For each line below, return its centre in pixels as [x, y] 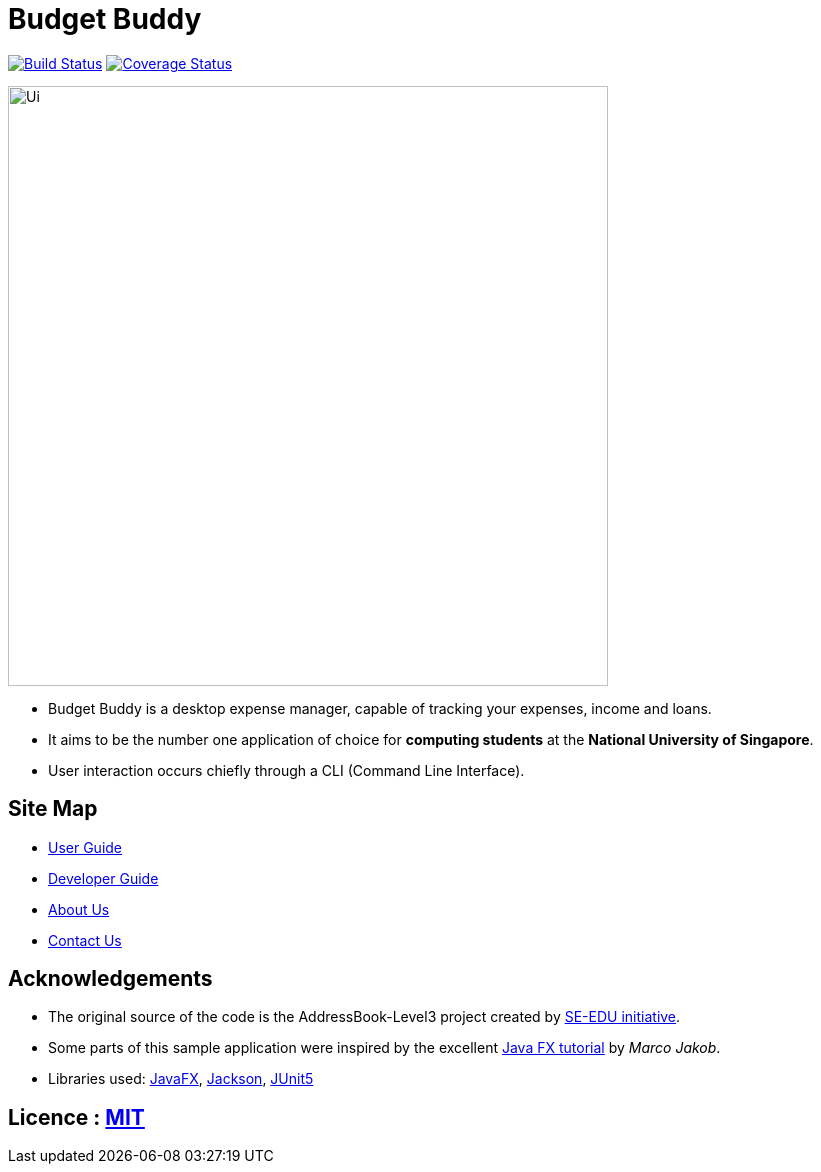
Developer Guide [103, 878]
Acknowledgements [110, 979]
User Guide [85, 847]
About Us [79, 909]
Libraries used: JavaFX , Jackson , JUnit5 [181, 1079]
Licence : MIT [76, 1117]
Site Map [53, 809]
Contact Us [85, 940]
